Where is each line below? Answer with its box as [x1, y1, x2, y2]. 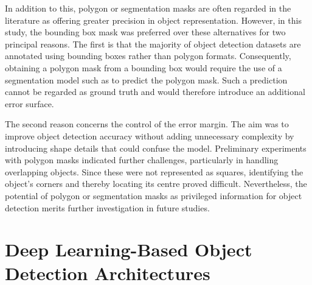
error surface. [5, 97, 54, 110]
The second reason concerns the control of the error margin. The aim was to [5, 118, 289, 130]
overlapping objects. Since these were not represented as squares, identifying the [5, 165, 303, 178]
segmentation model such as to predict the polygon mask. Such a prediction [5, 73, 288, 86]
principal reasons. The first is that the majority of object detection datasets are [5, 37, 301, 50]
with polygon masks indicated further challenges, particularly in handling [5, 153, 279, 166]
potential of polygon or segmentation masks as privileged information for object [5, 189, 302, 202]
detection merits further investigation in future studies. [5, 201, 210, 214]
